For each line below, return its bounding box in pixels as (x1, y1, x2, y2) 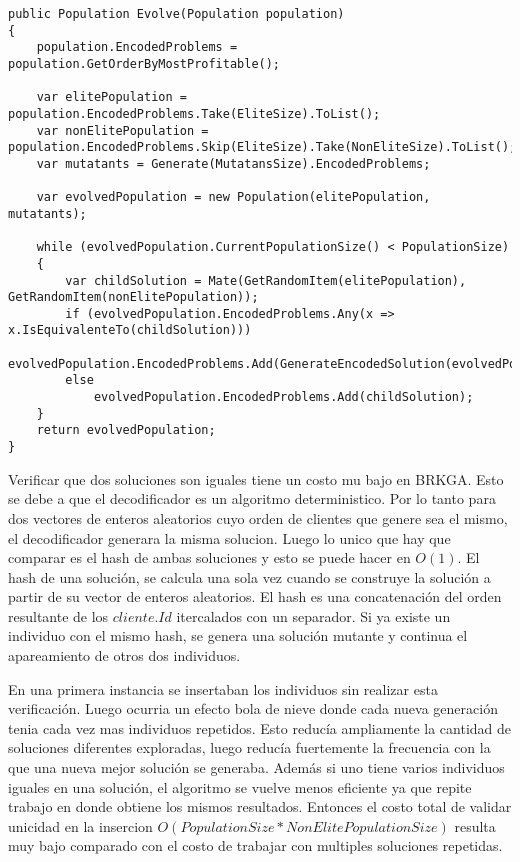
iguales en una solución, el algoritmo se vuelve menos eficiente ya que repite (8, 776, 472, 797)
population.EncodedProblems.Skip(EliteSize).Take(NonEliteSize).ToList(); (8, 140, 517, 155)
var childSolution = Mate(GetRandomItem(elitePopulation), (65, 273, 467, 288)
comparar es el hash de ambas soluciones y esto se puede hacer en (8, 547, 411, 568)
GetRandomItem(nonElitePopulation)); (8, 290, 259, 305)
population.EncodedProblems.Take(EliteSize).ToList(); (8, 106, 381, 121)
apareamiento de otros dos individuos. (8, 645, 241, 666)
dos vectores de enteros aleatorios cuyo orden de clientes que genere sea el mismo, (8, 507, 508, 528)
